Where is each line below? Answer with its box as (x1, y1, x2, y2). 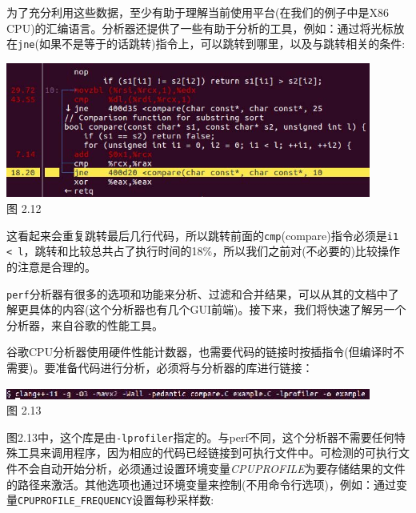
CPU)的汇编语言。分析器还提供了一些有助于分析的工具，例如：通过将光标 (6, 19, 394, 36)
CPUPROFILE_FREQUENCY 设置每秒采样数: (18, 491, 214, 508)
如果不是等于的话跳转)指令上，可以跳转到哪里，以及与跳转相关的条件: (38, 35, 406, 52)
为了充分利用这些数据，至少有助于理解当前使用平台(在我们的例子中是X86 (6, 4, 389, 20)
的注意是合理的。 (6, 258, 96, 275)
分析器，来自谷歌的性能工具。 (6, 316, 163, 333)
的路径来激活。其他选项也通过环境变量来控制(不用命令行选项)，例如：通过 (6, 475, 396, 492)
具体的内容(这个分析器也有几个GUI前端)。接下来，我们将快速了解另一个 (28, 301, 406, 318)
